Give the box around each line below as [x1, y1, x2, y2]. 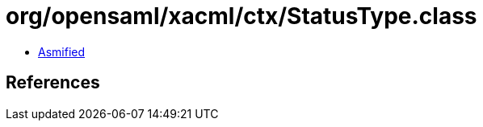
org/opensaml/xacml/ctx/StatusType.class [6, 2, 477, 30]
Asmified [38, 44, 86, 59]
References [6, 72, 100, 93]
